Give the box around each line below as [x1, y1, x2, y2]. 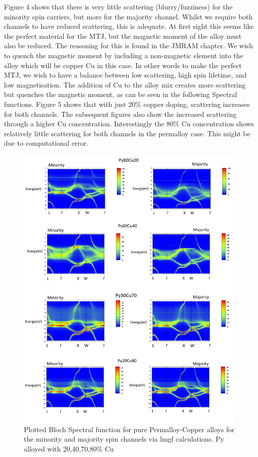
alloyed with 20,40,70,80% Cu [24, 444, 114, 454]
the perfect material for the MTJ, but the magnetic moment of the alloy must [4, 30, 242, 41]
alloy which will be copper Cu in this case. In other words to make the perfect [4, 60, 242, 70]
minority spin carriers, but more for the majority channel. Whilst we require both [4, 11, 253, 21]
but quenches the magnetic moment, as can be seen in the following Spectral [4, 89, 237, 99]
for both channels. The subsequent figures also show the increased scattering [4, 108, 237, 119]
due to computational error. [4, 138, 88, 148]
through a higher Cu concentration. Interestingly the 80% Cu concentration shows [4, 118, 254, 129]
